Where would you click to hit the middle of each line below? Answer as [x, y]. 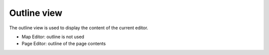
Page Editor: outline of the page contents [64, 44]
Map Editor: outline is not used [53, 37]
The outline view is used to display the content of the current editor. [79, 28]
